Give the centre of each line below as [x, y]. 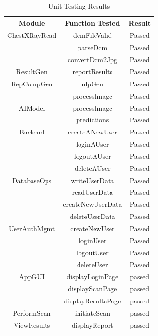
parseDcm [93, 47]
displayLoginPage [93, 277]
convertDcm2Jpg [92, 59]
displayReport [93, 325]
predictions [93, 120]
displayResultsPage [93, 301]
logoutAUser [92, 156]
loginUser [93, 240]
